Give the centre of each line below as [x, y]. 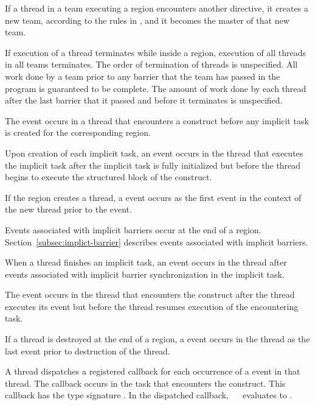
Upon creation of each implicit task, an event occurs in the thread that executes [154, 153]
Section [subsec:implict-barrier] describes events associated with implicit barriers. [157, 241]
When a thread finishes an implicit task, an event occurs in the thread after [146, 262]
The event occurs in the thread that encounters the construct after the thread [150, 294]
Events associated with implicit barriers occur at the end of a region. [133, 229]
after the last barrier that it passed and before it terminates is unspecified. [144, 100]
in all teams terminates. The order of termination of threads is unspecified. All [151, 64]
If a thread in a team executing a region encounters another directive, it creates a [157, 8]
